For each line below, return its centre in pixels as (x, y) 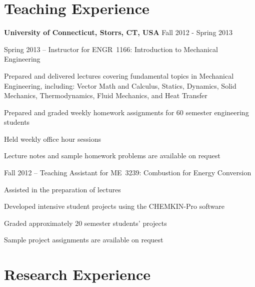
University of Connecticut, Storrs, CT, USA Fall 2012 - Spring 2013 (118, 32)
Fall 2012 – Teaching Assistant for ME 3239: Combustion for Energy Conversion (128, 173)
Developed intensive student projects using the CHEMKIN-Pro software (114, 206)
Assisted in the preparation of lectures (62, 189)
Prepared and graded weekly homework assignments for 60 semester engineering (126, 112)
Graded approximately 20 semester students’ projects (85, 223)
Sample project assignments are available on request (84, 240)
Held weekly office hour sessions (52, 138)
